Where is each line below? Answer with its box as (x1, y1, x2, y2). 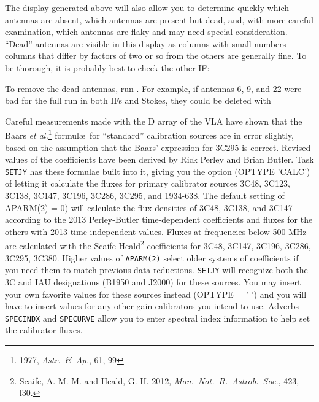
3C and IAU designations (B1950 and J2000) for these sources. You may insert (5, 275, 301, 288)
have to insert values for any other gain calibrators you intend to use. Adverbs (5, 300, 299, 312)
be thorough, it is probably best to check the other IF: (5, 61, 210, 74)
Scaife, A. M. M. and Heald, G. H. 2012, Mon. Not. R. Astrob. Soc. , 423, (19, 374, 299, 387)
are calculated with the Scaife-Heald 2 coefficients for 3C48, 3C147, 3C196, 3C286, (5, 238, 311, 252)
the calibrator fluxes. (5, 323, 83, 336)
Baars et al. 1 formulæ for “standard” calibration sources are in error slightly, (5, 127, 294, 141)
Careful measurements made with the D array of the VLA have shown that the (5, 114, 302, 127)
